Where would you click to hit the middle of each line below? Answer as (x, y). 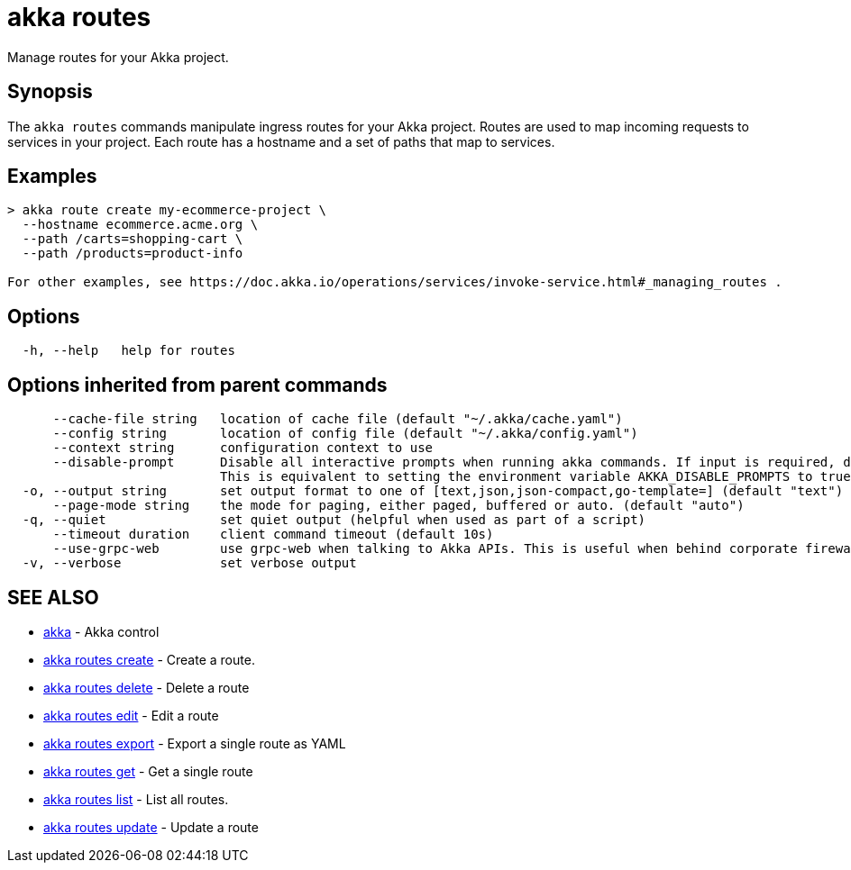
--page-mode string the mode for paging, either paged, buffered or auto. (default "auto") (398, 506)
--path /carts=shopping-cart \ (133, 239)
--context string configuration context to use (243, 448)
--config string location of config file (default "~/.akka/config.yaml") (345, 434)
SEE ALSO (53, 597)
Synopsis (50, 92)
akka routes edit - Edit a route (131, 715)
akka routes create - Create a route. (149, 659)
